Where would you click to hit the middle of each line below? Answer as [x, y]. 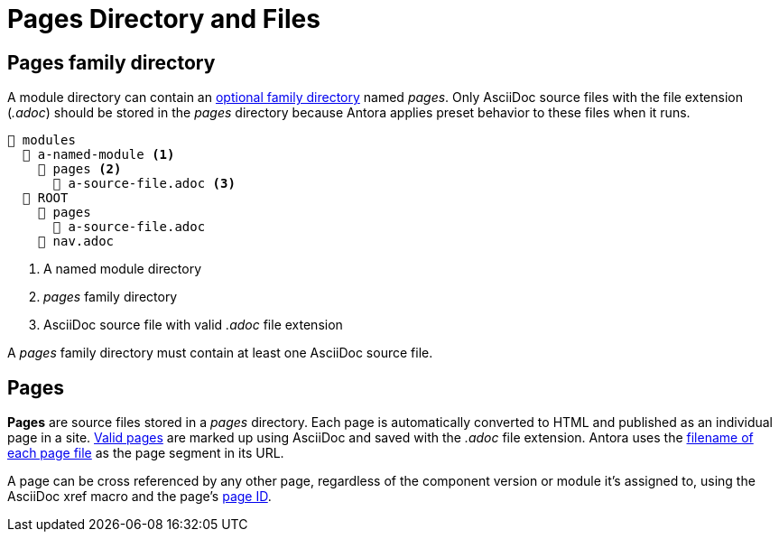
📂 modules [42, 140]
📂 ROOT [45, 198]
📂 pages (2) [79, 169]
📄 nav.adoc [76, 242]
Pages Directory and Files [164, 19]
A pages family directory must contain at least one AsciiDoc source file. [220, 353]
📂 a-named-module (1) [98, 155]
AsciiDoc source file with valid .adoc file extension [193, 325]
